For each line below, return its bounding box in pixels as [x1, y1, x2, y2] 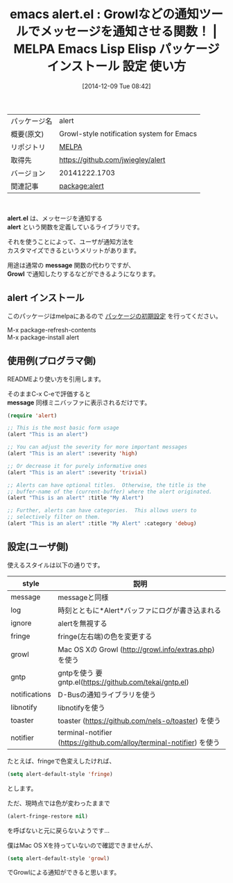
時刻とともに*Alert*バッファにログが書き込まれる [58, 606, 222, 615]
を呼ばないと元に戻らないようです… [7, 826, 110, 834]
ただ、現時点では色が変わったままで [7, 799, 111, 807]
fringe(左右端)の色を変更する [58, 631, 153, 641]
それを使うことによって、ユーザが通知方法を [7, 237, 134, 245]
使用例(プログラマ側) [7, 355, 96, 367]
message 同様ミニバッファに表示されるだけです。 [7, 398, 151, 407]
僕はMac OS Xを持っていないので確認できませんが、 [7, 841, 157, 849]
